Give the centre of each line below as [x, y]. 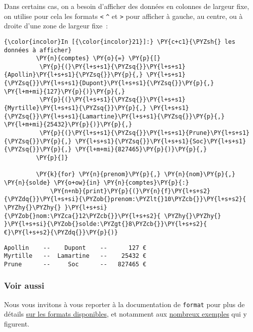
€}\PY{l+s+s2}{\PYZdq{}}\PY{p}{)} [61, 232]
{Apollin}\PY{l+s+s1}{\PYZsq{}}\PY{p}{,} [74, 75]
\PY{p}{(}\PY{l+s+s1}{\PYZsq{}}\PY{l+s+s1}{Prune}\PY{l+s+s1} [144, 133]
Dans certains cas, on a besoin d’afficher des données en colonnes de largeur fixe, [127, 6]
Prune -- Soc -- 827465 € [75, 264]
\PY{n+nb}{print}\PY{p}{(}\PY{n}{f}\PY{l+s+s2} [130, 191]
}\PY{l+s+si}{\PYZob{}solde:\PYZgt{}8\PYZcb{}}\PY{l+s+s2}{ [106, 224]
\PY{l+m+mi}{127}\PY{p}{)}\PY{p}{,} [65, 91]
